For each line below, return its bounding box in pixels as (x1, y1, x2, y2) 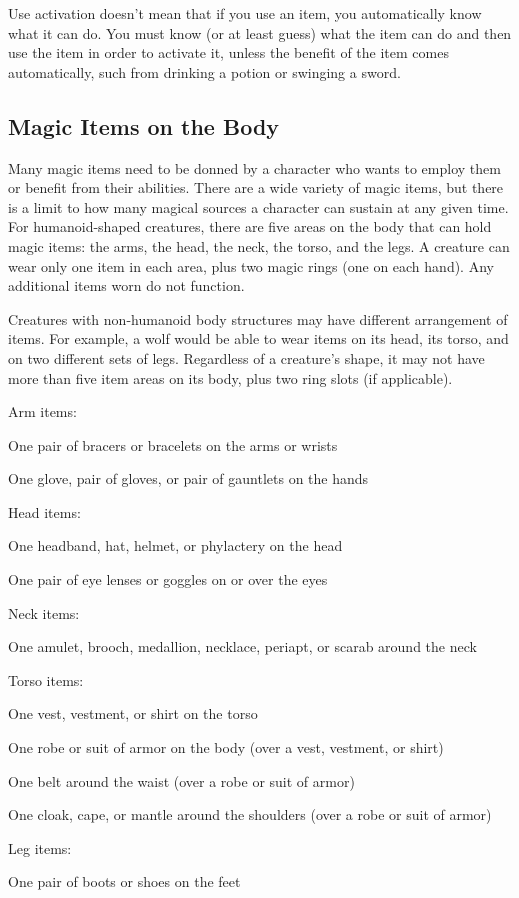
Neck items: (8, 602, 80, 623)
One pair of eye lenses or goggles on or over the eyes (8, 569, 328, 590)
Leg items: (8, 837, 72, 858)
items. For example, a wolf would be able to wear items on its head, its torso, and (8, 328, 509, 349)
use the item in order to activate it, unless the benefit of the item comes (8, 42, 449, 63)
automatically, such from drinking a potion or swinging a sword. (8, 61, 401, 82)
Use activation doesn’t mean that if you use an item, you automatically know (8, 3, 482, 23)
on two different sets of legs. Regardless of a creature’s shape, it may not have (8, 347, 485, 368)
